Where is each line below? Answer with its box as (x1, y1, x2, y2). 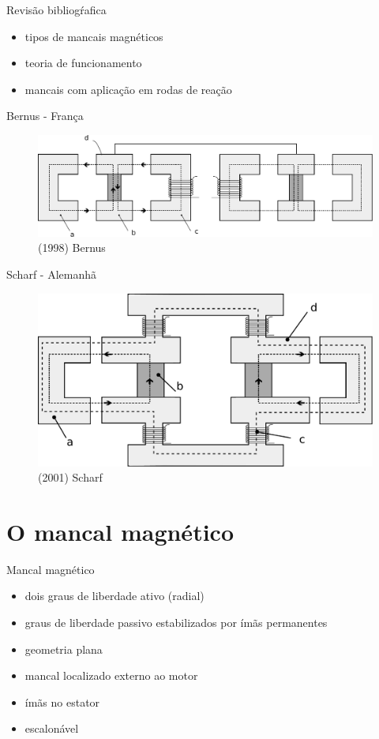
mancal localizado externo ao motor (24, 667, 198, 684)
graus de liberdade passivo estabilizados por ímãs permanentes (24, 614, 328, 631)
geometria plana (24, 640, 103, 657)
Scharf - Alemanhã (6, 265, 96, 282)
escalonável (24, 720, 79, 737)
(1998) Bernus (38, 239, 106, 256)
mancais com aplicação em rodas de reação (24, 81, 232, 97)
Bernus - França (6, 107, 84, 124)
